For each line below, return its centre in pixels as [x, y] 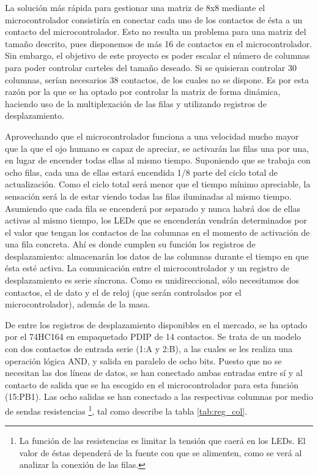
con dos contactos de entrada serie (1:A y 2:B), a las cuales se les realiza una [149, 349]
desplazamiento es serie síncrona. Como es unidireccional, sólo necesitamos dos [152, 280]
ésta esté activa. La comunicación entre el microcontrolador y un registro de [147, 268]
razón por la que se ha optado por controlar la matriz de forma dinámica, [143, 92]
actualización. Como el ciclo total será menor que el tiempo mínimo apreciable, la [158, 184]
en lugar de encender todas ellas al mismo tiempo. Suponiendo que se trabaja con [158, 160]
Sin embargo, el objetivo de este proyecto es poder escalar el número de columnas [157, 55]
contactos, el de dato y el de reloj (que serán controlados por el [123, 292]
